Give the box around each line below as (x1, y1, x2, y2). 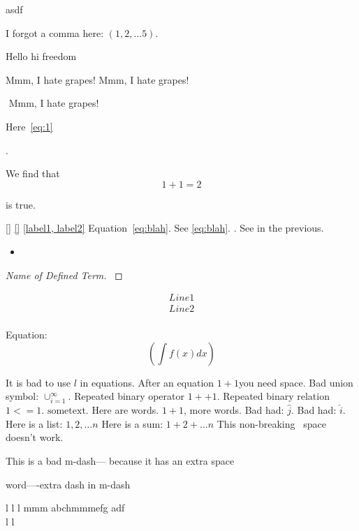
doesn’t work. (6, 430, 64, 444)
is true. (6, 197, 36, 211)
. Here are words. (85, 403, 159, 417)
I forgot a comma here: (6, 25, 104, 40)
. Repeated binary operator (68, 389, 184, 403)
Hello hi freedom (6, 49, 77, 63)
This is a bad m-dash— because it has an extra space (6, 453, 235, 468)
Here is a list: (6, 416, 63, 431)
